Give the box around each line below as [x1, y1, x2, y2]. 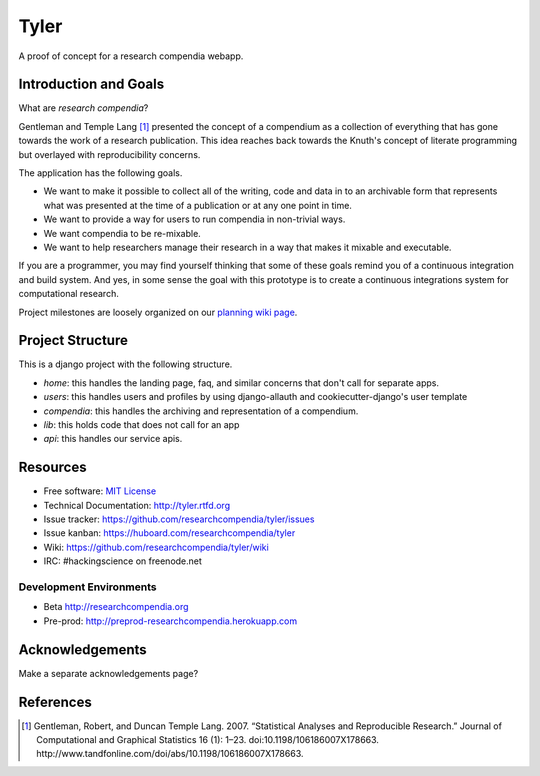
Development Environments [18, 580, 157, 594]
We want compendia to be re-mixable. [43, 227, 202, 239]
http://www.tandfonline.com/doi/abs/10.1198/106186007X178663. [36, 748, 304, 760]
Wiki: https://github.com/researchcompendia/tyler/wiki [43, 541, 269, 553]
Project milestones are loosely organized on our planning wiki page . [18, 306, 298, 318]
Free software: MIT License [43, 485, 157, 497]
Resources [18, 459, 87, 476]
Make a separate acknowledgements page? [18, 667, 199, 679]
